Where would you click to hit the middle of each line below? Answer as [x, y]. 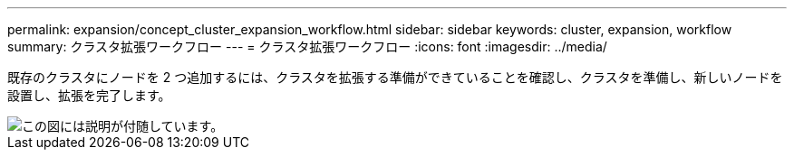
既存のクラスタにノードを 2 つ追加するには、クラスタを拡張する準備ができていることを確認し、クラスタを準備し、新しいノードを [395, 77]
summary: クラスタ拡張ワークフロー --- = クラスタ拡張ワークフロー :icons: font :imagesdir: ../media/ [307, 46]
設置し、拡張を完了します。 [89, 95]
